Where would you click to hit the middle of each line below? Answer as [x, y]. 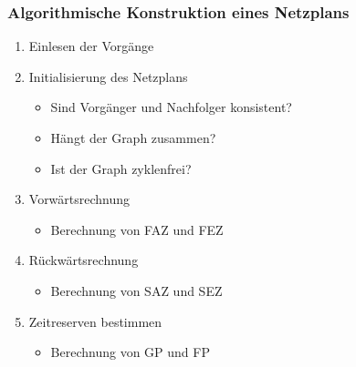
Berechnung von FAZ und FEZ [137, 229]
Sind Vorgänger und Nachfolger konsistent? [171, 107]
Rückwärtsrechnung [84, 260]
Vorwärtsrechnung [79, 199]
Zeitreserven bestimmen [95, 321]
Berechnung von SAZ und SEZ [136, 290]
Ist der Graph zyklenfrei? [121, 168]
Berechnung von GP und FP [130, 352]
